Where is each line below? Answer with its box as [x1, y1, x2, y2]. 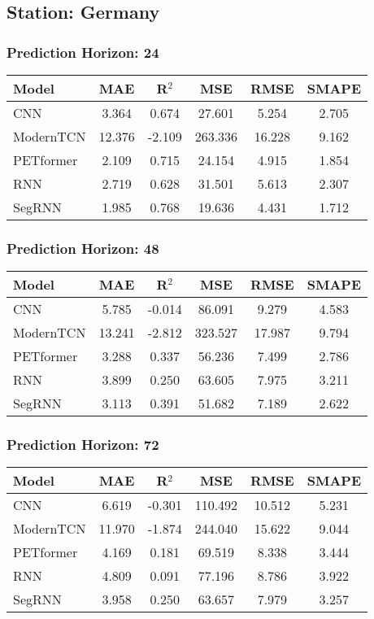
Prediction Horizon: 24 [7, 41, 159, 62]
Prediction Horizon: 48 [7, 238, 159, 258]
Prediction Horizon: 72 [7, 434, 159, 455]
